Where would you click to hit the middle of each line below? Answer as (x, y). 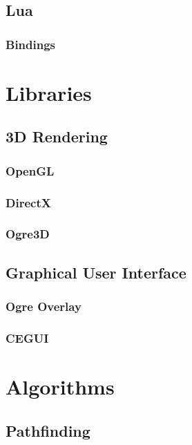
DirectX (28, 202)
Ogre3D (28, 234)
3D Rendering (57, 136)
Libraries (49, 92)
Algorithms (60, 386)
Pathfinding (48, 430)
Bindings (31, 44)
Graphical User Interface (96, 272)
